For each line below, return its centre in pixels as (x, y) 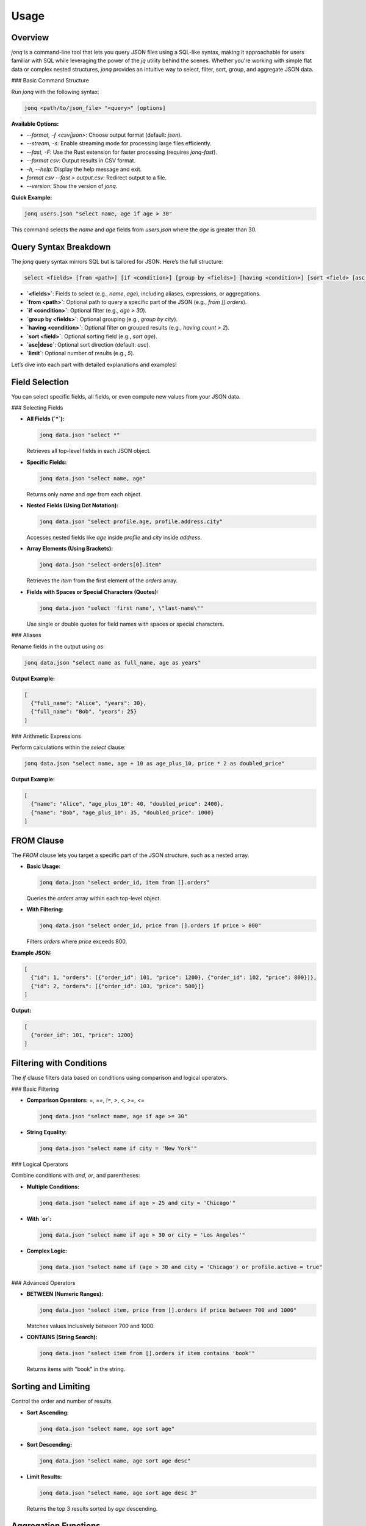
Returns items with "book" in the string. (76, 1369)
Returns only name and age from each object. (84, 494)
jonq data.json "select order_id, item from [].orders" (125, 883)
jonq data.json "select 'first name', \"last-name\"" (121, 608)
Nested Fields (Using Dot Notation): (73, 505)
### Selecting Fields (37, 407)
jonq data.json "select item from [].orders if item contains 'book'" (147, 1353)
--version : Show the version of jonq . (72, 186)
